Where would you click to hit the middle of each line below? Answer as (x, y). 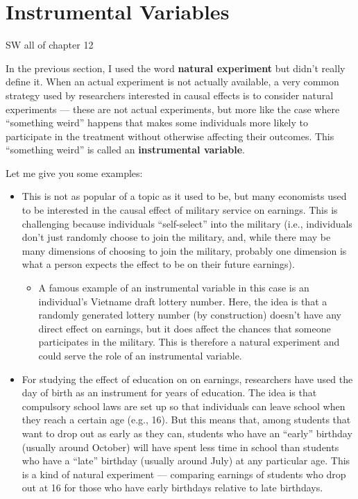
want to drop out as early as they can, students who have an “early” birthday (187, 433)
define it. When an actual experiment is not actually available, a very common (172, 82)
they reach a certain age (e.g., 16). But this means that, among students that (186, 420)
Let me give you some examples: (74, 172)
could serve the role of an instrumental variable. (140, 355)
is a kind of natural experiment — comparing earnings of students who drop (184, 474)
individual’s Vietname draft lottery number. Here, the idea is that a (183, 301)
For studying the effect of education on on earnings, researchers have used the (187, 379)
